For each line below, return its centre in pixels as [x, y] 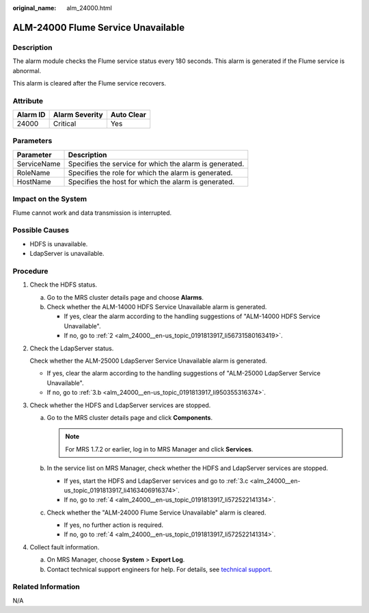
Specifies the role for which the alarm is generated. [150, 172]
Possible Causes [41, 231]
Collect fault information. [65, 547]
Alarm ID [31, 115]
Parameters [32, 141]
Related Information [46, 587]
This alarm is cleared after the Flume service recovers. [90, 83]
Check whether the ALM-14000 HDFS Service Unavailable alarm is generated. [157, 307]
